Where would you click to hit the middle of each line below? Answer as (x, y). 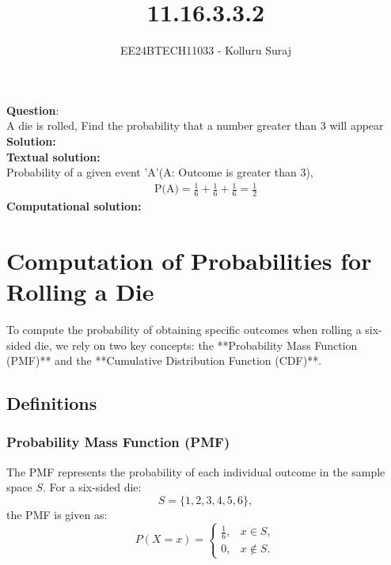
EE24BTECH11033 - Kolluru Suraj (206, 50)
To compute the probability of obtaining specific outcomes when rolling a (184, 329)
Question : (33, 110)
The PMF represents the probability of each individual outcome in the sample (196, 471)
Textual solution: (53, 156)
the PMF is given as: (57, 514)
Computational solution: (74, 206)
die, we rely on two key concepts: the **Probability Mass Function (196, 345)
